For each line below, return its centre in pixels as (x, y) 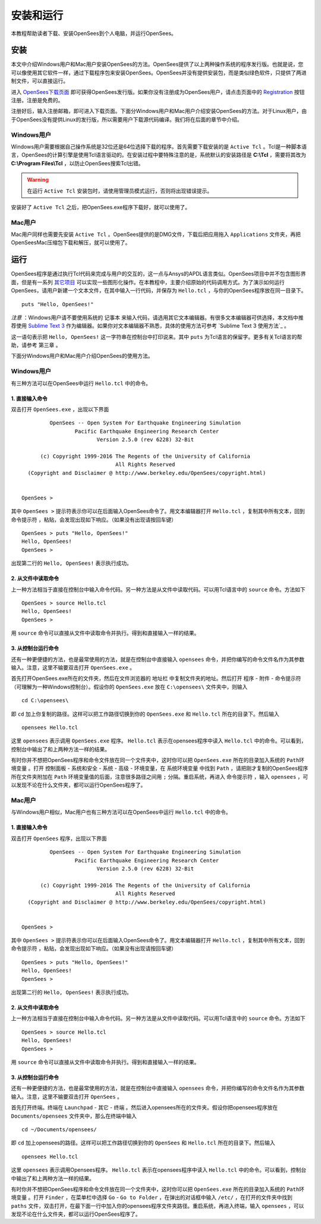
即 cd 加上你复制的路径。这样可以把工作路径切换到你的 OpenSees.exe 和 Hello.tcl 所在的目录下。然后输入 (145, 714)
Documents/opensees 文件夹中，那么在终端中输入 (74, 1116)
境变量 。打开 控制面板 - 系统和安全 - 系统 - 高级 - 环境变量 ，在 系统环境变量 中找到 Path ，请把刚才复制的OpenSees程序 (160, 768)
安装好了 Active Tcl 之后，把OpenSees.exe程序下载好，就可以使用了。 (100, 207)
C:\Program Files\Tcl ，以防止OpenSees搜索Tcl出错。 (77, 163)
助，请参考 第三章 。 (36, 345)
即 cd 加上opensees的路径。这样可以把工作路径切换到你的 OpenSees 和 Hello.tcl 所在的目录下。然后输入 (143, 1143)
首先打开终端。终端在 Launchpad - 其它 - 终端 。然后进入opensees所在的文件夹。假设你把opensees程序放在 (144, 1107)
